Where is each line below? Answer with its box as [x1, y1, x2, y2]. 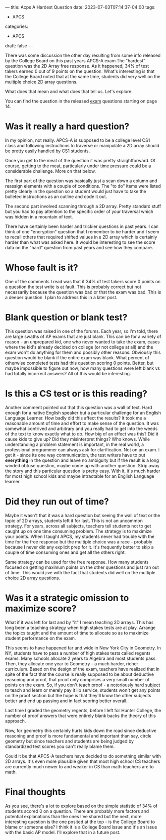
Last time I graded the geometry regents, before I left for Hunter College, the [5, 707, 162, 713]
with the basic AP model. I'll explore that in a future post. [5, 829, 120, 835]
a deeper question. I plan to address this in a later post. [5, 294, 118, 300]
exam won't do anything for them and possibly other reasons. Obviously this [5, 349, 161, 355]
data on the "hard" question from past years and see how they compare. [5, 244, 153, 250]
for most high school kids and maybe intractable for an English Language [5, 473, 155, 479]
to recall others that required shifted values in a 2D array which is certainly [5, 234, 158, 240]
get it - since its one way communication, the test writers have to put [5, 452, 145, 458]
